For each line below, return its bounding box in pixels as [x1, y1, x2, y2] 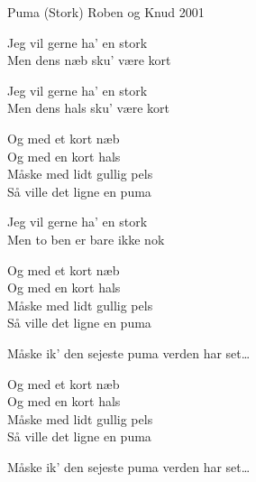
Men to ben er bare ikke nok [7, 229, 165, 248]
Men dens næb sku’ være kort [7, 51, 171, 70]
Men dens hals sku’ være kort [7, 98, 169, 117]
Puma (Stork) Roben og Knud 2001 [7, 3, 205, 21]
